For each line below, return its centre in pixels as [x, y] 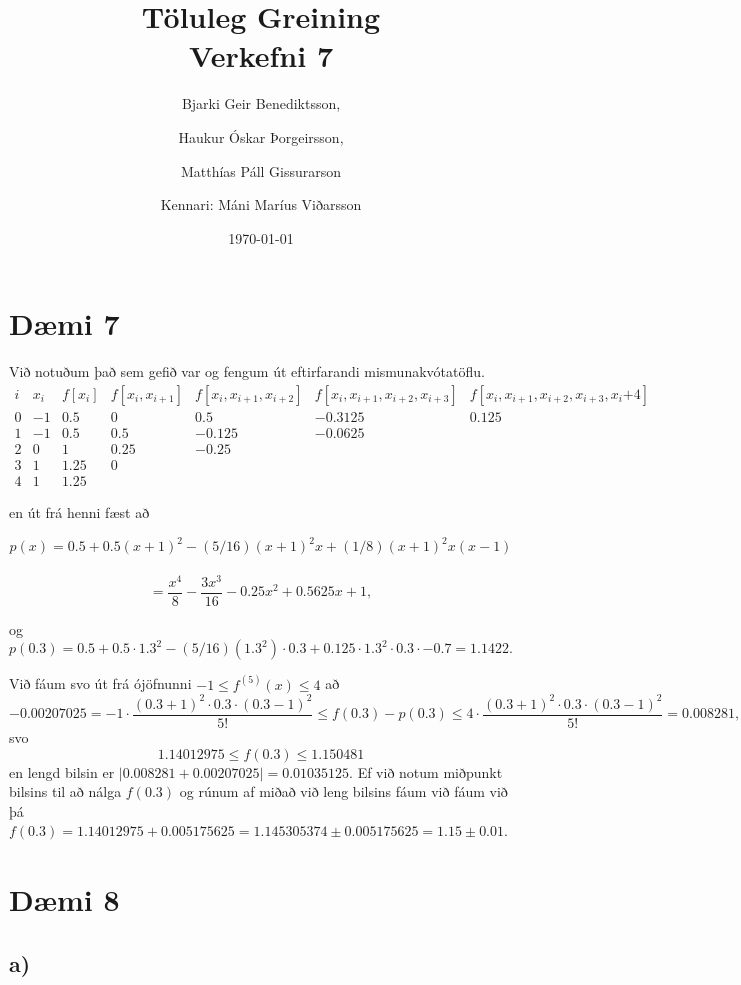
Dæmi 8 [64, 899]
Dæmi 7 [64, 323]
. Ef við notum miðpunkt [426, 771]
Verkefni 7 [260, 55]
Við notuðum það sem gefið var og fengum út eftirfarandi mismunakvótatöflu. [247, 371]
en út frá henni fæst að [79, 512]
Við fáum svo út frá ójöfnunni [100, 683]
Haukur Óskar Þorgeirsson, [261, 136]
